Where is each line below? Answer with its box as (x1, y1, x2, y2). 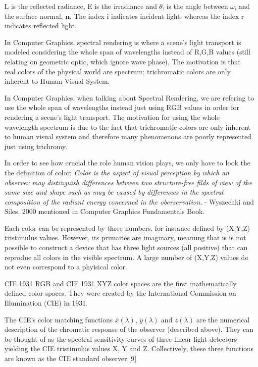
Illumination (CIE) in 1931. (4, 298, 88, 308)
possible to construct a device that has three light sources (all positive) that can (4, 242, 248, 253)
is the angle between (166, 1, 228, 11)
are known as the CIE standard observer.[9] (4, 353, 137, 363)
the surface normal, (4, 10, 63, 21)
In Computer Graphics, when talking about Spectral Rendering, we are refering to (4, 92, 254, 103)
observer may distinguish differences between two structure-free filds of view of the (4, 177, 252, 187)
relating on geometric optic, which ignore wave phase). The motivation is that (4, 56, 241, 66)
